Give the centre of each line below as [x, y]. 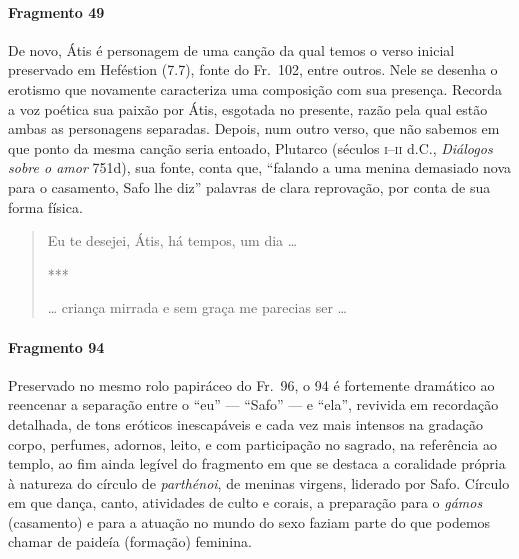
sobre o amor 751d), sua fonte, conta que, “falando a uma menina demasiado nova [260, 167]
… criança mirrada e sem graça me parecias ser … [197, 307]
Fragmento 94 [56, 346]
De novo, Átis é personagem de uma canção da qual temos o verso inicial [231, 49]
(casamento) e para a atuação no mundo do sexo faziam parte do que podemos [249, 521]
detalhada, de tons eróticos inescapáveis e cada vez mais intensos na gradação [245, 423]
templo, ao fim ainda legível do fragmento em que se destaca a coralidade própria [257, 463]
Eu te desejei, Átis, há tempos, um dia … [172, 240]
